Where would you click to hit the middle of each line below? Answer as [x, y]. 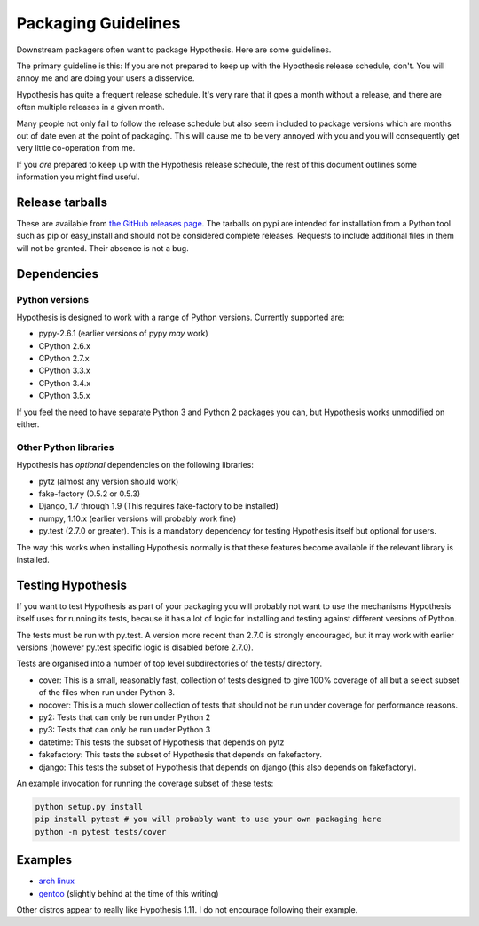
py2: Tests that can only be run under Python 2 [125, 717]
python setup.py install [89, 807]
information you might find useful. [79, 177]
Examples [44, 860]
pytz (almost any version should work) [109, 481]
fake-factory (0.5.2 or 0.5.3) [90, 494]
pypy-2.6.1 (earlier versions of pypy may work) [123, 334]
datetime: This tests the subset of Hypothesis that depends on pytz [161, 742]
